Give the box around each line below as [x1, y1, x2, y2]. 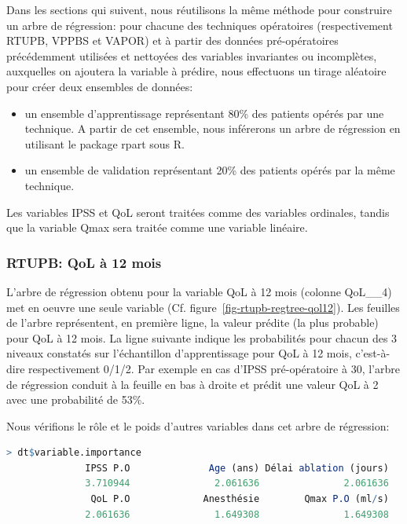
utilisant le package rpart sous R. [24, 135, 185, 152]
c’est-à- [355, 345, 390, 361]
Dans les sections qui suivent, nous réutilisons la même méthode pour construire [6, 2, 392, 17]
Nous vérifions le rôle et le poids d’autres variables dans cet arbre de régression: [6, 417, 390, 434]
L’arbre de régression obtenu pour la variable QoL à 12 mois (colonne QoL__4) [6, 283, 392, 299]
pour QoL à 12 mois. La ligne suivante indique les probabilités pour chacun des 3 [6, 329, 398, 346]
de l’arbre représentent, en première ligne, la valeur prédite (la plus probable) [6, 314, 379, 331]
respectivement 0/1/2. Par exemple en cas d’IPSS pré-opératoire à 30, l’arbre [28, 360, 400, 376]
